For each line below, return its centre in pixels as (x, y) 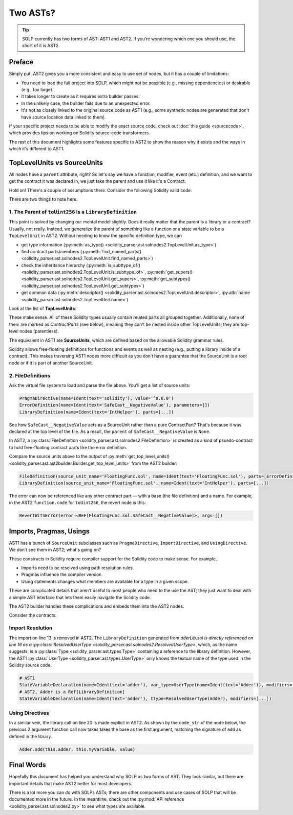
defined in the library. (31, 736)
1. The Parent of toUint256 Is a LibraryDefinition (73, 212)
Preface (21, 62)
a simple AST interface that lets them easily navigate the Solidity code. (80, 597)
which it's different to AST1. (37, 149)
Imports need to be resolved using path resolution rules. (78, 568)
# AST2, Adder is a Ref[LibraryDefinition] (72, 692)
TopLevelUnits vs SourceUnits (56, 162)
